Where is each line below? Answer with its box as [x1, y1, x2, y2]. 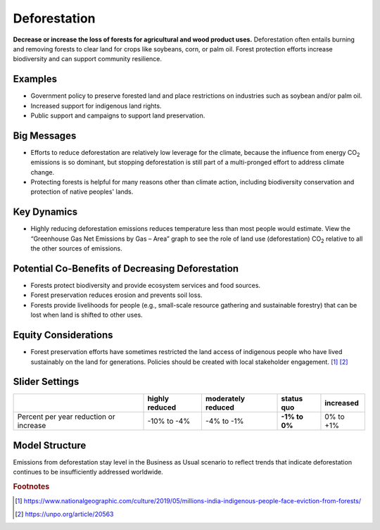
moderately [205, 394, 246, 404]
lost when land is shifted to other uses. [30, 310, 144, 320]
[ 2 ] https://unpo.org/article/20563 [15, 510, 114, 518]
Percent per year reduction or [17, 412, 115, 422]
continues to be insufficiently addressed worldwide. [13, 468, 163, 477]
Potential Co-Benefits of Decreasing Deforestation [13, 263, 239, 275]
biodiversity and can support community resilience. [13, 55, 162, 63]
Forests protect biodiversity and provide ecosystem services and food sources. [30, 282, 260, 290]
